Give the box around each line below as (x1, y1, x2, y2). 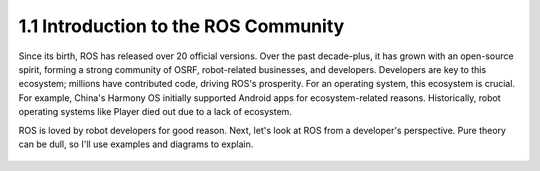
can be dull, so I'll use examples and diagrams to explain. (18, 138, 254, 150)
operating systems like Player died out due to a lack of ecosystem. (18, 106, 292, 118)
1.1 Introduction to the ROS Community (18, 15, 345, 37)
